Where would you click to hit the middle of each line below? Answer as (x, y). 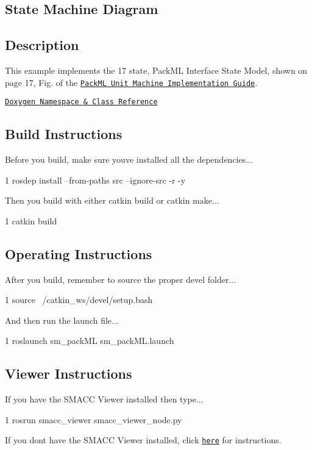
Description (42, 45)
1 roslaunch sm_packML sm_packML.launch (90, 341)
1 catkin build (31, 220)
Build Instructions (64, 134)
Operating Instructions (79, 253)
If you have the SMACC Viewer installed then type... (104, 399)
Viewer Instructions (69, 373)
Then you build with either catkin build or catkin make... (112, 200)
